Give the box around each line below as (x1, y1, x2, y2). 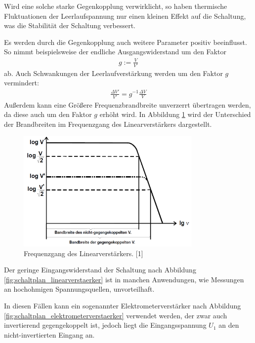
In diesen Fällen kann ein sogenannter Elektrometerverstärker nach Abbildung (4, 301, 241, 311)
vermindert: (4, 77, 39, 88)
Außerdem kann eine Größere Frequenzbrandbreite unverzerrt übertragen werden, (4, 99, 251, 110)
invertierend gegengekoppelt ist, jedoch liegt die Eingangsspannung (4, 320, 207, 330)
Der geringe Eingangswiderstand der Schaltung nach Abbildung (4, 265, 196, 275)
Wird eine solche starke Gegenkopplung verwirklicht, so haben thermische (4, 1, 227, 11)
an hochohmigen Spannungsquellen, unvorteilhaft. (4, 284, 155, 294)
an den (218, 320, 239, 330)
